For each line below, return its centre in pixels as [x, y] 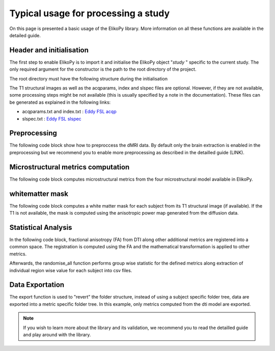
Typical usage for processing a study [90, 13]
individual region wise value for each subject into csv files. [71, 270]
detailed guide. [25, 35]
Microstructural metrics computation [70, 167]
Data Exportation [37, 285]
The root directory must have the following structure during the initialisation [89, 78]
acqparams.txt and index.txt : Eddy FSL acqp [69, 111]
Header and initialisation [49, 50]
